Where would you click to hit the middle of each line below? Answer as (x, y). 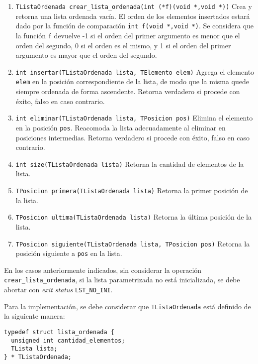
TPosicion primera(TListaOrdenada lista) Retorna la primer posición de (132, 190)
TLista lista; (34, 349)
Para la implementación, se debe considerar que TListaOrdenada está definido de (128, 306)
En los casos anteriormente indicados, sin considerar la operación (103, 270)
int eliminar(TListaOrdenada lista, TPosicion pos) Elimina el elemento (134, 118)
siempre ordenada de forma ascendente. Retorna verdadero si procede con (128, 91)
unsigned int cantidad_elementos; (68, 340)
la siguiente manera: (35, 316)
